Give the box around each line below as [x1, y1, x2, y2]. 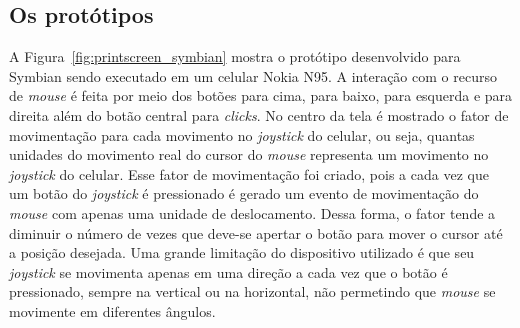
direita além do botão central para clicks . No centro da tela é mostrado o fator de [9, 104, 509, 125]
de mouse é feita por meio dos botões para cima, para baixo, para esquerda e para [9, 85, 513, 106]
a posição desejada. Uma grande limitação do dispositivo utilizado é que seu [9, 242, 475, 263]
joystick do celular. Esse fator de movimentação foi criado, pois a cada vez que [9, 163, 489, 184]
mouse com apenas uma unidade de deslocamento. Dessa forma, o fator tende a [9, 202, 496, 223]
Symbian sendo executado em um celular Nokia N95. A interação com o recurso [9, 65, 497, 86]
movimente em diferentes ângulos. [9, 300, 216, 321]
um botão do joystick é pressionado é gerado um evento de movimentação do [9, 183, 479, 204]
